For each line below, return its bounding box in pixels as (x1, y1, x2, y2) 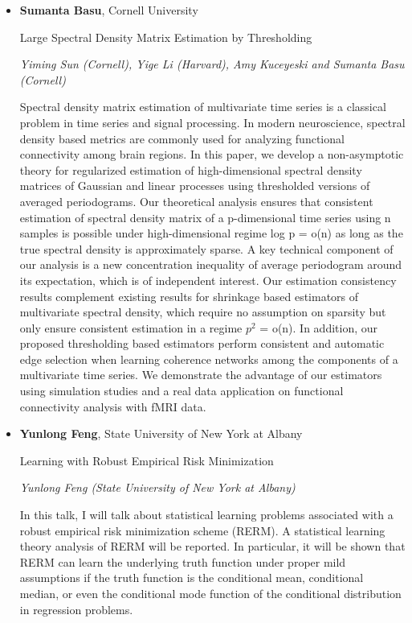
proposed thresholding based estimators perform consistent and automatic (19, 335, 385, 352)
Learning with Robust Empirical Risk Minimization (19, 452, 274, 468)
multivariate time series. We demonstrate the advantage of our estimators (19, 366, 382, 383)
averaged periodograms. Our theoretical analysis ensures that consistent (19, 192, 373, 209)
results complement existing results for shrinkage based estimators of (19, 287, 359, 304)
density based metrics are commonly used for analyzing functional (19, 130, 345, 146)
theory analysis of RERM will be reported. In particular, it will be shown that (19, 538, 406, 555)
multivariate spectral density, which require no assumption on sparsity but (19, 303, 386, 320)
